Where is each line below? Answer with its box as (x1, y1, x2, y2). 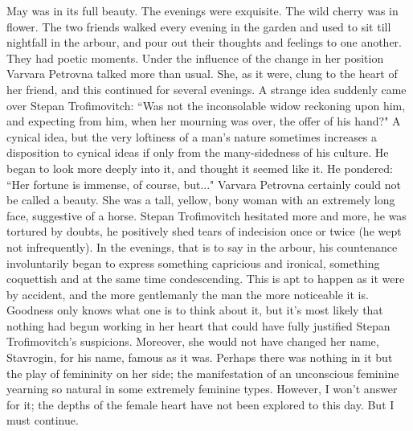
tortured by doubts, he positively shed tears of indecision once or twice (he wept (6, 223, 402, 240)
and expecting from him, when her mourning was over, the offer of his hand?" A (6, 113, 401, 129)
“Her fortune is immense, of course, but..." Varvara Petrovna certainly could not (6, 175, 401, 192)
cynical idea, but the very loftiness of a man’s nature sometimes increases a (6, 128, 378, 145)
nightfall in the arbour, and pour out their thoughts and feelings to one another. (6, 34, 402, 51)
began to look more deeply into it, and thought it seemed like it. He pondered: (6, 159, 393, 176)
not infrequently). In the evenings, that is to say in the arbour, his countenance (6, 238, 398, 255)
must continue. (6, 412, 79, 429)
